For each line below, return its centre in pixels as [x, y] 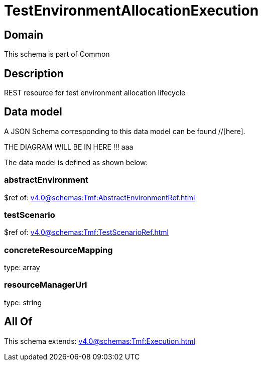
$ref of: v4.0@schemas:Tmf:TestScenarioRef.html [86, 232]
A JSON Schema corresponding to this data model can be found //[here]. [125, 131]
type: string [23, 302]
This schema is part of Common [57, 54]
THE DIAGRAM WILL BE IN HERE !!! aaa [69, 147]
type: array [22, 268]
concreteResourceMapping [58, 250]
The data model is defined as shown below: [76, 162]
